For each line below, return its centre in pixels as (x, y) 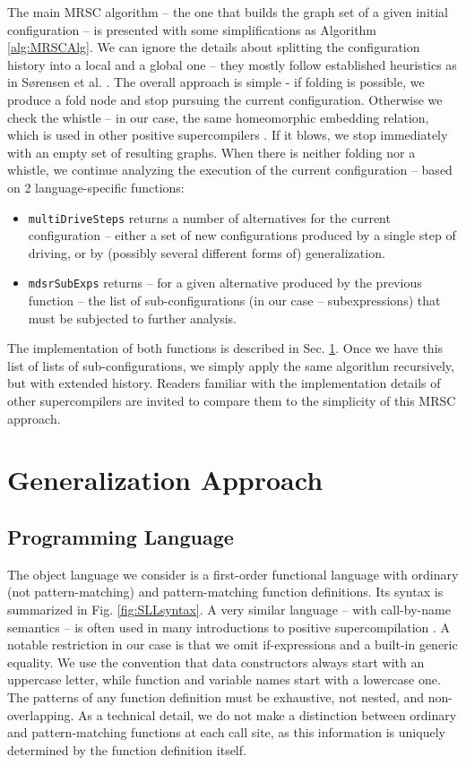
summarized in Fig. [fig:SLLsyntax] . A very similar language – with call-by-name (229, 609)
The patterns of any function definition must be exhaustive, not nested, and (216, 696)
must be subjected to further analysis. (132, 318)
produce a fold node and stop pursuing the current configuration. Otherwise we (225, 99)
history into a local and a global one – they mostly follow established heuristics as (232, 64)
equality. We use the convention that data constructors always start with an (216, 662)
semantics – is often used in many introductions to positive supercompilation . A (229, 627)
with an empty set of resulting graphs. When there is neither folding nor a (211, 152)
